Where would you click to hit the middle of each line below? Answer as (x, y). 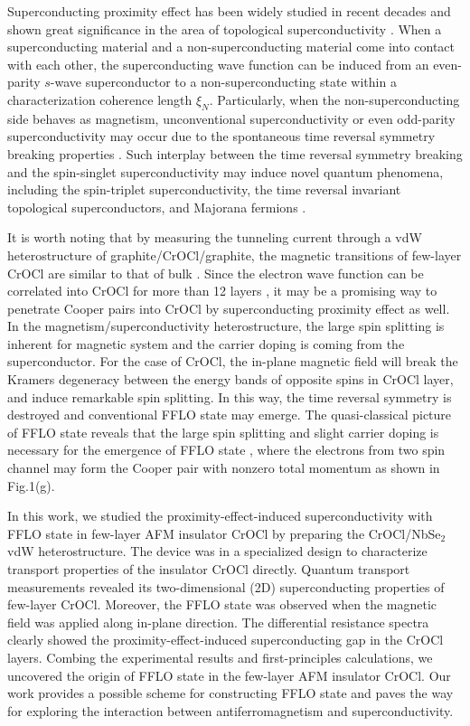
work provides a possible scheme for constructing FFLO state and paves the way (230, 693)
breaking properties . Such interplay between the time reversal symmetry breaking (235, 153)
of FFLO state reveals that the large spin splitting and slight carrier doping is (223, 432)
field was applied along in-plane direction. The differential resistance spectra (218, 622)
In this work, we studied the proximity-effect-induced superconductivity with (220, 516)
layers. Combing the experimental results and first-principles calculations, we (220, 657)
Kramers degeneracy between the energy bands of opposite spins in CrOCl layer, (230, 379)
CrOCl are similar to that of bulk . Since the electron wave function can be (216, 273)
